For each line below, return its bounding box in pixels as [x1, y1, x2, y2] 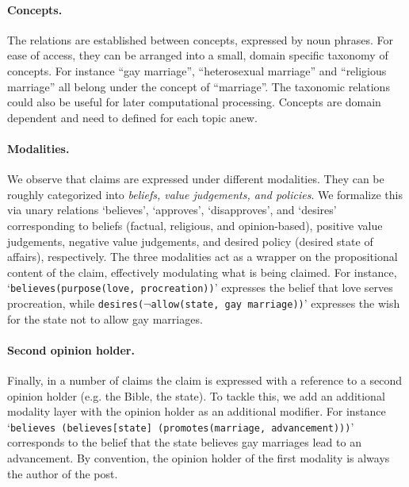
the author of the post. [7, 465, 118, 481]
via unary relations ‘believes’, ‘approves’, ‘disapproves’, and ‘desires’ [7, 201, 337, 218]
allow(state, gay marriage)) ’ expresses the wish [151, 294, 400, 311]
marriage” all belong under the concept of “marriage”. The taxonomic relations [7, 78, 390, 94]
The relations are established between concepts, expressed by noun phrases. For [7, 31, 394, 48]
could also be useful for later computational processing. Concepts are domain [7, 94, 381, 110]
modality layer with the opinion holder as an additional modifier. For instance [7, 403, 386, 420]
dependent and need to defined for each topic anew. [7, 109, 258, 125]
